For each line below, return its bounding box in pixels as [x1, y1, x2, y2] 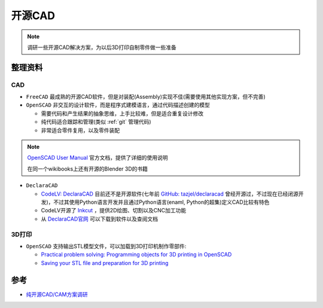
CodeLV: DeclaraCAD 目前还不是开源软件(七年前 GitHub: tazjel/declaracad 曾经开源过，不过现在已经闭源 [41, 190, 298, 197]
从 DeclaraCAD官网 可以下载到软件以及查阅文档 [41, 215, 159, 222]
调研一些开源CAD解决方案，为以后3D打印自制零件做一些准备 [27, 44, 176, 51]
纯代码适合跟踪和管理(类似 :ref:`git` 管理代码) [41, 118, 152, 126]
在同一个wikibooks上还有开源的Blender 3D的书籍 [27, 165, 148, 172]
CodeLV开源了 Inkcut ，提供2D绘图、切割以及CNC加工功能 [41, 207, 187, 214]
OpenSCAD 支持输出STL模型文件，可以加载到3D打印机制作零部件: [26, 242, 187, 249]
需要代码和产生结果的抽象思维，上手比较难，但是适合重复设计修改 [41, 109, 203, 117]
